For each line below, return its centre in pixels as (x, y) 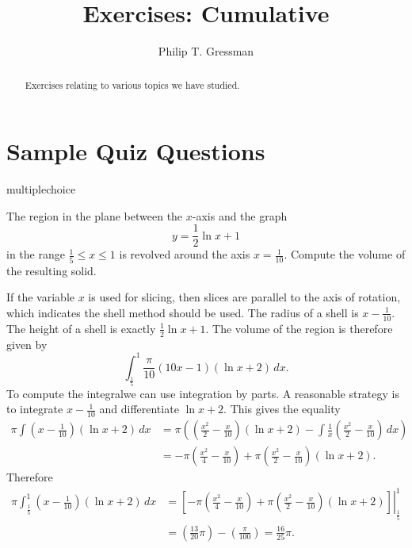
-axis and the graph (240, 215)
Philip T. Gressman (206, 51)
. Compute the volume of (345, 254)
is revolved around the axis (185, 254)
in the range (36, 254)
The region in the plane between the (95, 215)
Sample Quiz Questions (136, 151)
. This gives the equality (282, 409)
